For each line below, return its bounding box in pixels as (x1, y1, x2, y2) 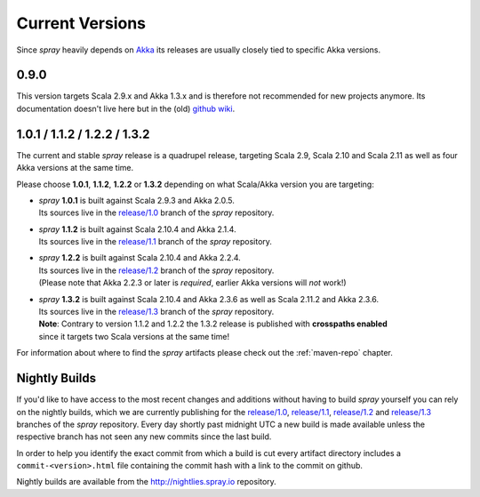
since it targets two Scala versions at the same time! (38, 331, 230, 341)
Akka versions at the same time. (16, 163, 134, 173)
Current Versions (16, 13, 147, 33)
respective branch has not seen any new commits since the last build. (16, 431, 272, 442)
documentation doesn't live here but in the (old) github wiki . (16, 103, 236, 114)
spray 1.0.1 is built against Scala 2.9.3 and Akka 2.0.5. (38, 195, 236, 205)
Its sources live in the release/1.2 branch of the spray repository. (38, 265, 275, 276)
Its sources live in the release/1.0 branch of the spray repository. (38, 207, 275, 218)
